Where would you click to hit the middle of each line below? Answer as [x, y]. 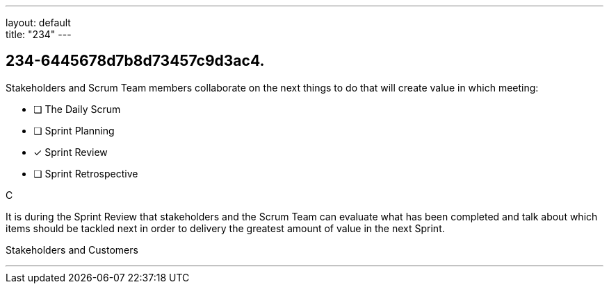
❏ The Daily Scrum [77, 109]
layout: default [38, 23]
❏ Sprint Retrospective [86, 173]
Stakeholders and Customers [72, 249]
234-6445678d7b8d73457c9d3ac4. [135, 61]
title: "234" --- [39, 34]
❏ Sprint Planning [74, 130]
